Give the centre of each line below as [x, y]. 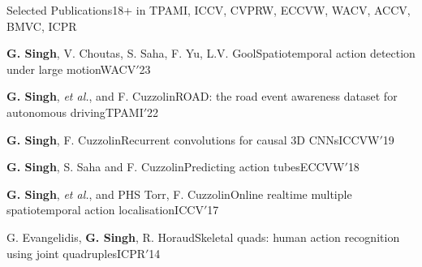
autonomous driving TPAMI [75, 112]
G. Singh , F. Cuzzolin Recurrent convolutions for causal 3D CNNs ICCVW [193, 139]
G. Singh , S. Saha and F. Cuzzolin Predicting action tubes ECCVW [176, 167]
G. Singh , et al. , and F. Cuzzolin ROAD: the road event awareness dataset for [202, 96]
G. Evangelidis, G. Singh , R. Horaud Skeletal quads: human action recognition [203, 237]
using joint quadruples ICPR [76, 253]
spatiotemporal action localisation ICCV [105, 210]
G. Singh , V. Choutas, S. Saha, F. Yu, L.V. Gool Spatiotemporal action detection [211, 53]
